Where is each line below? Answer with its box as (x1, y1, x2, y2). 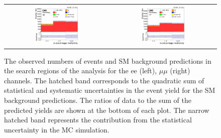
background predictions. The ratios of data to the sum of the (4, 95, 191, 105)
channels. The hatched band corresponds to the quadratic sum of (4, 75, 204, 85)
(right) (170, 65, 190, 76)
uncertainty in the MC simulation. (4, 124, 109, 134)
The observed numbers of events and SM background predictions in (4, 55, 211, 66)
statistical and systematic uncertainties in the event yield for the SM (4, 85, 215, 95)
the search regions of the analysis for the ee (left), (4, 65, 157, 76)
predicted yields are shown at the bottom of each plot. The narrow (4, 104, 209, 115)
